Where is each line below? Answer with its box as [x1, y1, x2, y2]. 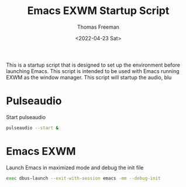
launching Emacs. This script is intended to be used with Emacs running [6, 67, 180, 74]
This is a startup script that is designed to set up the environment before [6, 61, 180, 68]
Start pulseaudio [6, 113, 46, 120]
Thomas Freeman [77, 23, 120, 30]
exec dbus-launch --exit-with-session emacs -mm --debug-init [6, 175, 161, 181]
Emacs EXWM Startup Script [27, 4, 170, 18]
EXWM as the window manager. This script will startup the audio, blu [6, 74, 172, 81]
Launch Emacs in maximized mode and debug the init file [6, 164, 144, 171]
